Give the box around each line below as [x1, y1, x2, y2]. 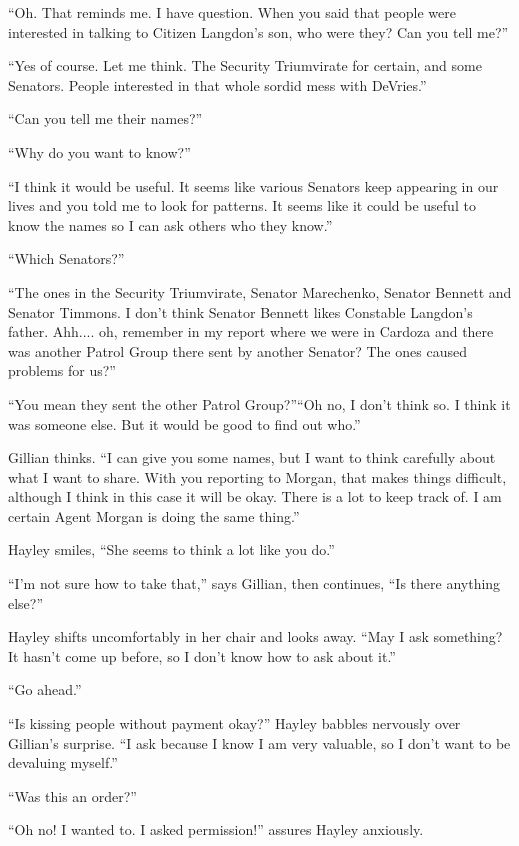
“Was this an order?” [8, 785, 137, 806]
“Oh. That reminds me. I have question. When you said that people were [8, 2, 456, 22]
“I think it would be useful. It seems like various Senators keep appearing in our [8, 175, 499, 196]
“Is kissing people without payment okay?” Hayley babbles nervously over [8, 713, 461, 734]
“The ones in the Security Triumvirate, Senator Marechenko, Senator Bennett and [8, 281, 512, 302]
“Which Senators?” [8, 248, 125, 269]
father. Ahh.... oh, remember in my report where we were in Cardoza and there [8, 321, 494, 342]
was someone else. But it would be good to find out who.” [8, 413, 361, 434]
